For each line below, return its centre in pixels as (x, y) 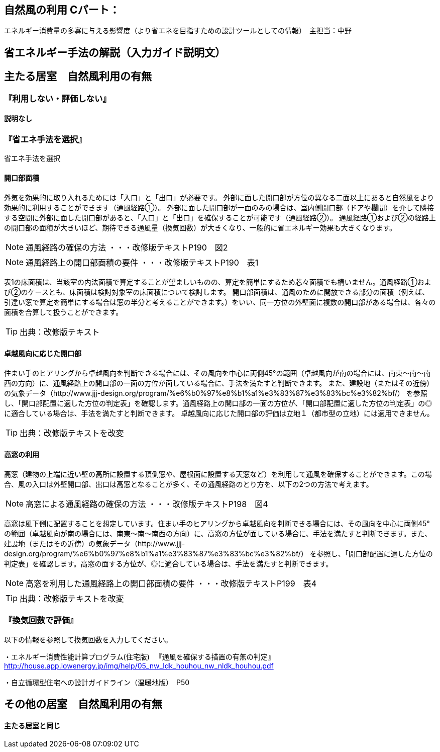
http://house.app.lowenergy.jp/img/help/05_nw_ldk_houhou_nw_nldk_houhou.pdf (139, 665)
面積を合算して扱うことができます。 (64, 312)
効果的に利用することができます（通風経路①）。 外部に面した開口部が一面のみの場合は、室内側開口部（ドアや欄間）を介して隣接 (219, 207)
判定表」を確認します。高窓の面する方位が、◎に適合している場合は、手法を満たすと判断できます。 (169, 563)
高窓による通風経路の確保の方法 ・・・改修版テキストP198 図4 (147, 504)
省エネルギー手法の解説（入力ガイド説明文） (115, 52)
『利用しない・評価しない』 (58, 98)
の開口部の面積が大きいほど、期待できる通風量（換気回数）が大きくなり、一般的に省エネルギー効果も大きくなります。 (200, 227)
